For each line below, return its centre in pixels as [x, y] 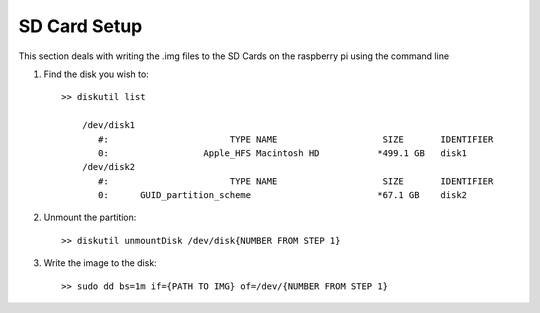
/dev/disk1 [108, 125]
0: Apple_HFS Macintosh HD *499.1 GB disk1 [283, 153]
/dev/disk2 [108, 167]
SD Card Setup [80, 26]
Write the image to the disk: [100, 263]
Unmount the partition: [90, 217]
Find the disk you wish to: [96, 74]
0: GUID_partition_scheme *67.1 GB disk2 [283, 195]
